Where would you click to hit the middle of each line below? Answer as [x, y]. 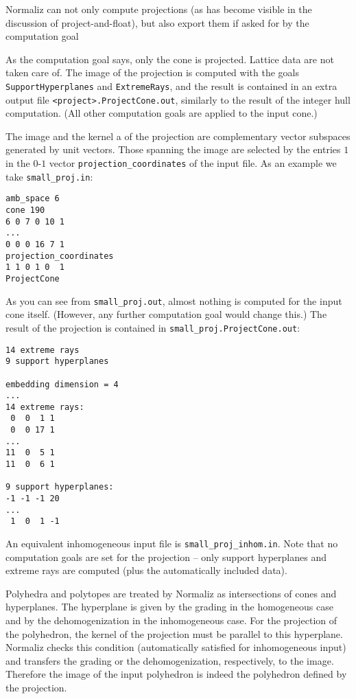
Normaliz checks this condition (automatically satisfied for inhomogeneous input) [176, 647]
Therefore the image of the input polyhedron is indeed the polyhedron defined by [176, 674]
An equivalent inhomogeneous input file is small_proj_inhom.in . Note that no [172, 543]
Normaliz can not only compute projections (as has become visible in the [159, 9]
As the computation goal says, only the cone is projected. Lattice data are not [170, 59]
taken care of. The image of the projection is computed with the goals [152, 72]
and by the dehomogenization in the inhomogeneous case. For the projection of [171, 620]
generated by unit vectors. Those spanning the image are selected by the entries [173, 149]
